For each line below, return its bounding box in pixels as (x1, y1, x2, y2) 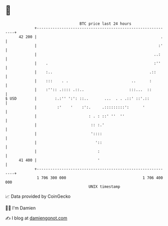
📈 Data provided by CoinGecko (5, 193, 71, 199)
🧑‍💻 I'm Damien (5, 205, 36, 211)
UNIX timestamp (88, 184, 121, 189)
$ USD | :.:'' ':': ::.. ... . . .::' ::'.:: (5, 96, 150, 101)
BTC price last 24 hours (79, 21, 132, 26)
